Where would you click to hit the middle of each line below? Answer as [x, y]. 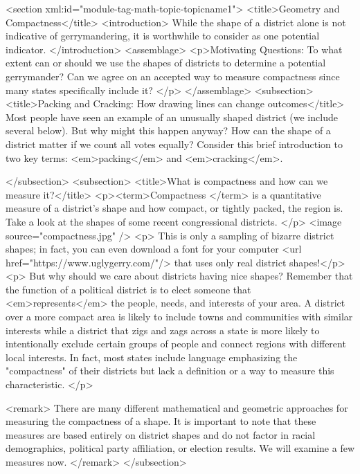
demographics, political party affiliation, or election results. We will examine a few [180, 448]
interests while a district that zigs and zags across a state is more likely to [163, 330]
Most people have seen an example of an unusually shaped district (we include [172, 117]
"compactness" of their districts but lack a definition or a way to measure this [170, 371]
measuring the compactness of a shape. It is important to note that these [161, 421]
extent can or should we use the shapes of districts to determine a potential [166, 63]
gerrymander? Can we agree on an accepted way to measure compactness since [173, 76]
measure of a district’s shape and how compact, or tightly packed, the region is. [174, 208]
